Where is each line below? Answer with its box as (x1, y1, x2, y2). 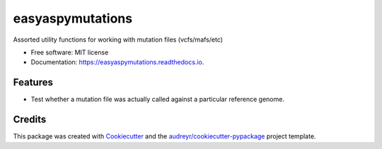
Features (13, 76, 53, 88)
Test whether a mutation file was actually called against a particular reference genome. (30, 95, 284, 104)
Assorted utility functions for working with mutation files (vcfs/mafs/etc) (13, 35, 223, 44)
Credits (13, 114, 47, 126)
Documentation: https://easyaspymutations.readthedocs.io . (30, 58, 204, 66)
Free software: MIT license (30, 48, 109, 56)
